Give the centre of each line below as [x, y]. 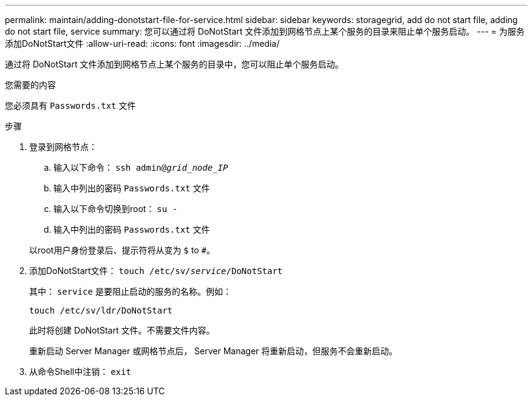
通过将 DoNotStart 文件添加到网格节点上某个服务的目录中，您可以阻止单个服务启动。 [174, 64]
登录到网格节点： [63, 147]
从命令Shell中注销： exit [80, 372]
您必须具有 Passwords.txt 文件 [70, 105]
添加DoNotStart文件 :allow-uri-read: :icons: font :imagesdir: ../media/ [142, 43]
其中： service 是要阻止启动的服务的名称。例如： [130, 291]
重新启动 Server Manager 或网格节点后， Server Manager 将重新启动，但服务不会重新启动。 [213, 351]
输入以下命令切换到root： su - [116, 209]
